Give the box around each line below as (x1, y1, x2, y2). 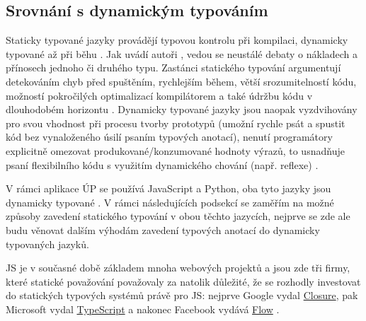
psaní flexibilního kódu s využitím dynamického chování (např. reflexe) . (6, 157, 319, 172)
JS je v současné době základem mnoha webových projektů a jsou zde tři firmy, (6, 260, 350, 275)
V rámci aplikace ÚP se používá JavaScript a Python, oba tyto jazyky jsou (6, 181, 331, 196)
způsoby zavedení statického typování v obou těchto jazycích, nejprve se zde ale (6, 209, 350, 223)
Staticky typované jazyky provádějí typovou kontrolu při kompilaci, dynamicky (6, 33, 348, 47)
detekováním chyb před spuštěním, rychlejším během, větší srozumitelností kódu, (6, 74, 357, 88)
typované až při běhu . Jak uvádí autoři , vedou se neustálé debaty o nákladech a (6, 46, 358, 61)
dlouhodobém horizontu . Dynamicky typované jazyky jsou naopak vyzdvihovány (6, 102, 358, 117)
